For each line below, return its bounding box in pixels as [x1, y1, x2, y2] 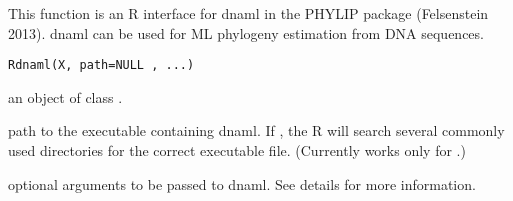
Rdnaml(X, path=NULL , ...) [8, 58, 195, 73]
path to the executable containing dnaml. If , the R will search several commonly [8, 120, 505, 141]
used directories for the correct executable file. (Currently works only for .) [8, 140, 466, 161]
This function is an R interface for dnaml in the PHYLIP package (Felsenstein [8, 3, 489, 23]
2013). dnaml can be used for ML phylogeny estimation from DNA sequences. [8, 22, 484, 43]
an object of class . [8, 86, 123, 107]
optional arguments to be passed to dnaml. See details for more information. [8, 173, 476, 194]
